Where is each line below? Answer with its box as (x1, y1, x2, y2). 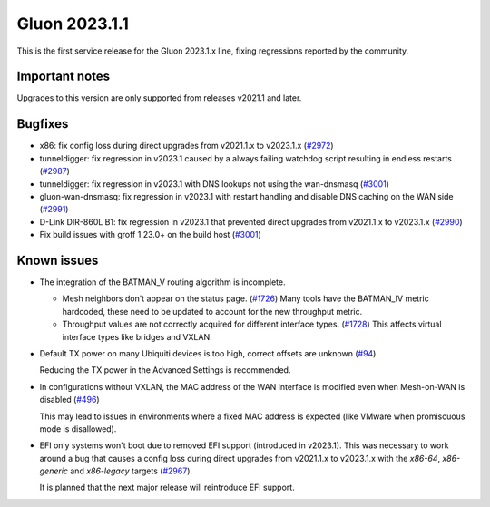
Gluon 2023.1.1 (16, 14, 129, 34)
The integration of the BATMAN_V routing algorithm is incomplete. (39, 277, 286, 288)
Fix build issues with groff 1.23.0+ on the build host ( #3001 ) (39, 229, 262, 240)
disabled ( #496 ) (39, 395, 100, 405)
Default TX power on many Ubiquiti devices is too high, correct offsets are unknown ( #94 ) (39, 347, 377, 358)
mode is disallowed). (39, 423, 117, 434)
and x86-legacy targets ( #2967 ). (69, 465, 193, 476)
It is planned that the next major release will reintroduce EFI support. (39, 482, 295, 493)
